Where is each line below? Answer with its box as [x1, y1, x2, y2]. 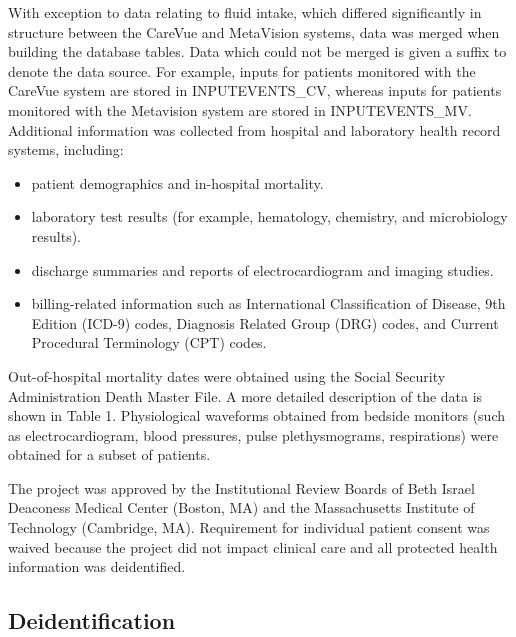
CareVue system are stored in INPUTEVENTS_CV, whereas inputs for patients [8, 80, 502, 101]
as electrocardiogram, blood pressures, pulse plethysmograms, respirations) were [8, 424, 499, 445]
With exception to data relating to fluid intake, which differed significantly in [8, 2, 482, 22]
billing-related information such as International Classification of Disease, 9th [31, 293, 506, 314]
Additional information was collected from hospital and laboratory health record [8, 119, 501, 140]
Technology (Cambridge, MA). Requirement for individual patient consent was [8, 517, 490, 538]
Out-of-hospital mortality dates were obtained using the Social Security [8, 365, 446, 386]
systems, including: [8, 139, 124, 160]
